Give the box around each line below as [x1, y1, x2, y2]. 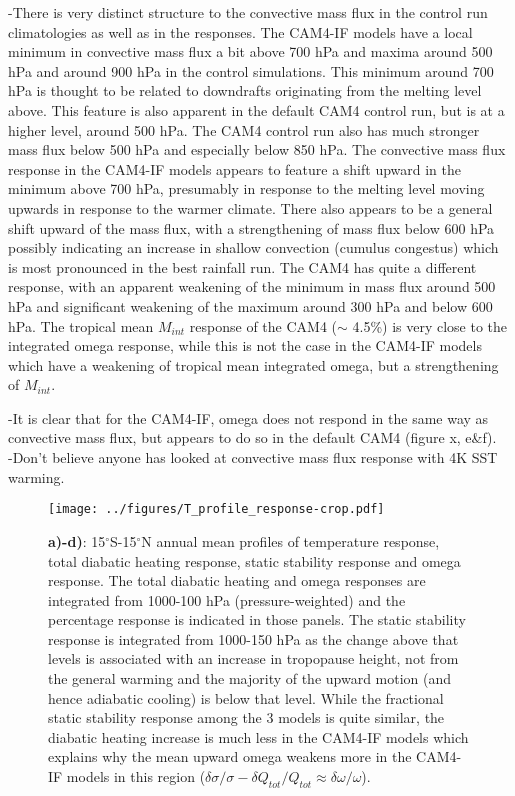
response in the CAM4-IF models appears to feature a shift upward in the [8, 158, 462, 179]
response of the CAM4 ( [189, 315, 338, 336]
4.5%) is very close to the [352, 315, 508, 336]
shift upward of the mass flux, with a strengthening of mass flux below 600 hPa [8, 217, 495, 238]
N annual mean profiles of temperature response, [141, 530, 440, 551]
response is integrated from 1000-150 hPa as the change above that [48, 628, 459, 649]
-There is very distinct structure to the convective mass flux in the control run [8, 2, 488, 22]
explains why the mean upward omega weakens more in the [48, 746, 412, 767]
